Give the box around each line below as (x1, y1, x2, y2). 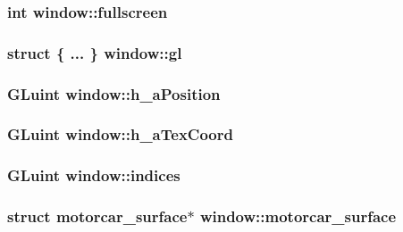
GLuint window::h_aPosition (7, 82, 221, 104)
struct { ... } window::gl (7, 41, 182, 63)
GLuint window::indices (7, 164, 181, 186)
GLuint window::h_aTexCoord (7, 123, 233, 145)
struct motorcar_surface (7, 205, 188, 228)
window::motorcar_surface (199, 205, 397, 228)
